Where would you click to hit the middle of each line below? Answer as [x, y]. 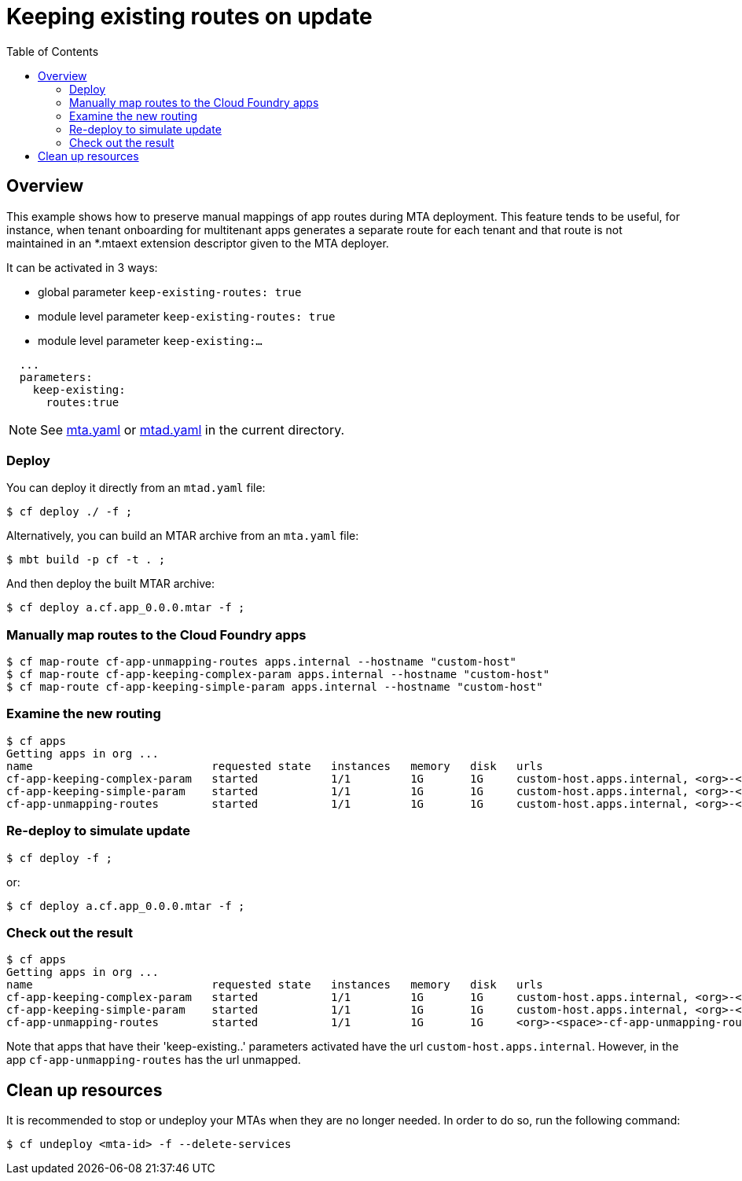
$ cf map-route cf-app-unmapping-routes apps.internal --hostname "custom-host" [262, 662]
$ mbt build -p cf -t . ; [86, 560]
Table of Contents [53, 51]
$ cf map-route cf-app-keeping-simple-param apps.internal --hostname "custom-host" [275, 687]
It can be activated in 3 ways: [82, 267]
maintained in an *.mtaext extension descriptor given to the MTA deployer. [198, 243]
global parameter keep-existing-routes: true [170, 292]
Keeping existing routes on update [189, 17]
